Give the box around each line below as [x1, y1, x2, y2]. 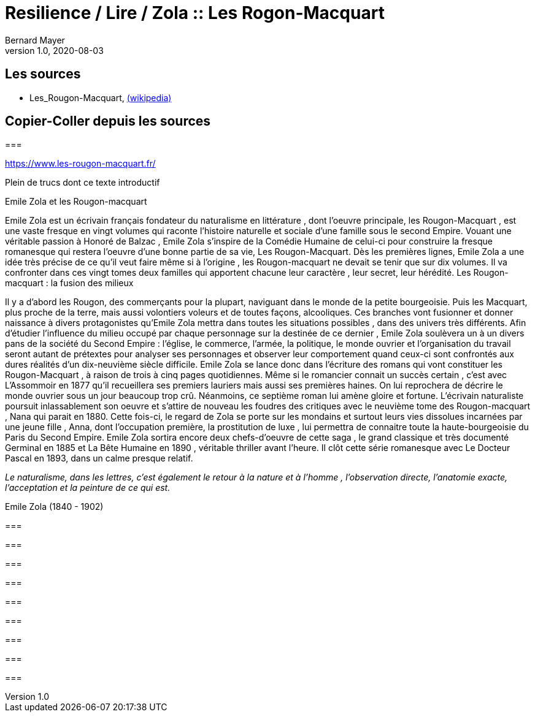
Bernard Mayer [5, 34, 65, 45]
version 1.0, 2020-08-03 [5, 45, 104, 56]
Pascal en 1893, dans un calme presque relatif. [5, 453, 193, 464]
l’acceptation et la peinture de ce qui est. [5, 482, 171, 493]
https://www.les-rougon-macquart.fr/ [5, 158, 156, 169]
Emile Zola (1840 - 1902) [5, 501, 104, 512]
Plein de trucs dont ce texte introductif [5, 177, 160, 188]
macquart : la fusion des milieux [5, 278, 134, 289]
